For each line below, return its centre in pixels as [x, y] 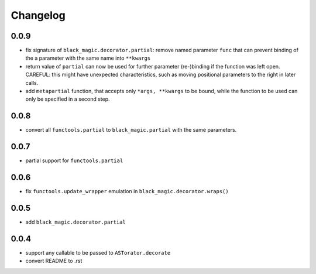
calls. [32, 83]
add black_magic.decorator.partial [75, 222]
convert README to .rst [54, 261]
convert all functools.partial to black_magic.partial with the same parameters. [131, 130]
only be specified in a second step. [68, 99]
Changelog [38, 15]
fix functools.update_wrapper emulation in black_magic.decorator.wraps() [127, 191]
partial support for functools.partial [74, 160]
